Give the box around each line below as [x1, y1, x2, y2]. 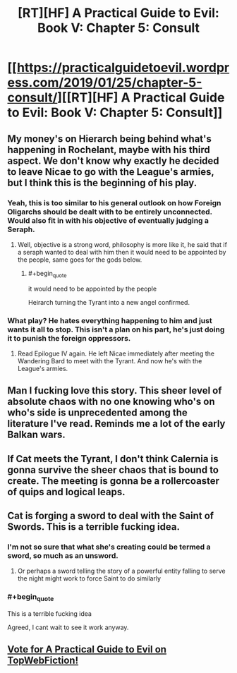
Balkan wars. [7, 429, 66, 441]
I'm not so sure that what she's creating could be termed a [7, 542, 211, 552]
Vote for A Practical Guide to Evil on [7, 643, 167, 655]
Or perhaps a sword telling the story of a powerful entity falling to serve [17, 566, 226, 576]
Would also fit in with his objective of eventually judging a [7, 215, 209, 225]
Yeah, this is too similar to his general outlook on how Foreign [7, 198, 221, 207]
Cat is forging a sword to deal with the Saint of [7, 510, 214, 522]
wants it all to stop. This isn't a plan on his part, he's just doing [7, 325, 225, 334]
